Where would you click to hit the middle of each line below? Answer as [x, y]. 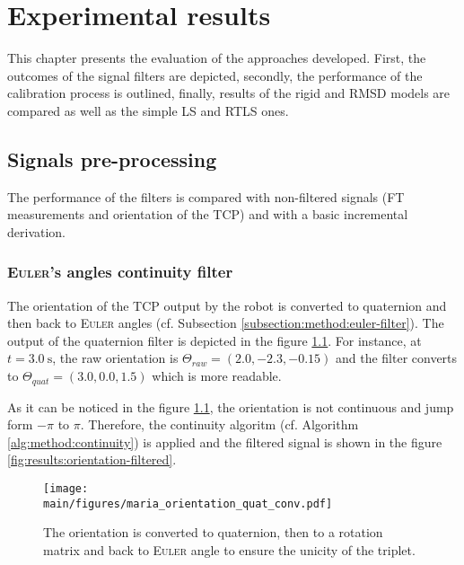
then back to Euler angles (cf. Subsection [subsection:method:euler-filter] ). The [226, 323]
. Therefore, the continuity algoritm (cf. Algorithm [219, 424]
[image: [66, 488]
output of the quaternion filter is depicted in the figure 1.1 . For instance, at [214, 340]
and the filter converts [396, 358]
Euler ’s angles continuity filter [120, 272]
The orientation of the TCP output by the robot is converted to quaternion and [227, 305]
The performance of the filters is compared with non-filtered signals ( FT [206, 196]
